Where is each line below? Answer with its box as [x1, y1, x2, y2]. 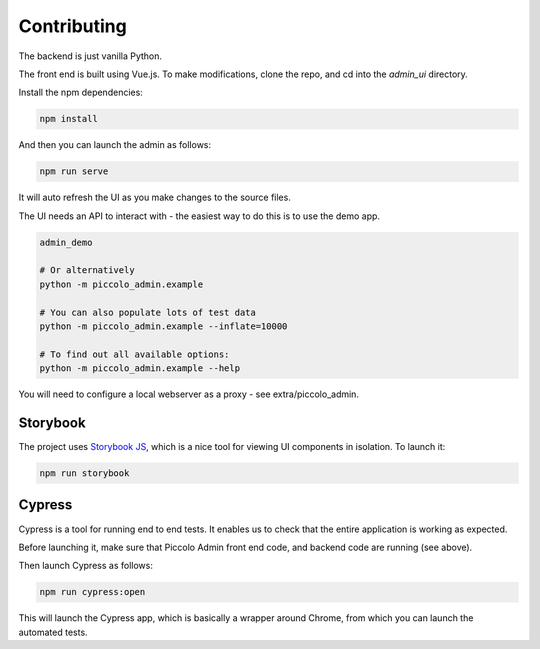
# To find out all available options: [39, 348, 230, 360]
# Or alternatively [39, 265, 135, 276]
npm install [39, 113, 99, 125]
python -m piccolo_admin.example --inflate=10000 [39, 320, 288, 332]
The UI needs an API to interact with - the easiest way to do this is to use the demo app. [18, 210, 380, 222]
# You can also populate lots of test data [39, 306, 257, 318]
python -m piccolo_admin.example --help [39, 363, 240, 374]
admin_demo [39, 236, 93, 248]
